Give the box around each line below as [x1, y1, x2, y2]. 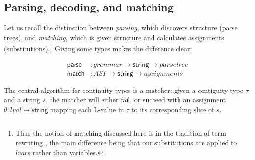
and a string [4, 94, 41, 105]
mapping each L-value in [50, 104, 124, 114]
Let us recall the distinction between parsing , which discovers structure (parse [4, 23, 238, 33]
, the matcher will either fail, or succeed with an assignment [46, 94, 226, 105]
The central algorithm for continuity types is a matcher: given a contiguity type [4, 85, 243, 95]
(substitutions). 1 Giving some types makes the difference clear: [4, 42, 192, 54]
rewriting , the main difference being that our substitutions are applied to [15, 137, 237, 148]
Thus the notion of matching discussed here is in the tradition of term [15, 128, 226, 138]
